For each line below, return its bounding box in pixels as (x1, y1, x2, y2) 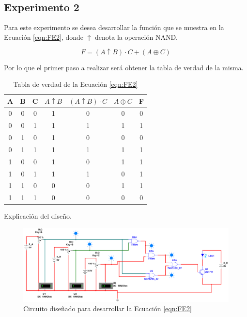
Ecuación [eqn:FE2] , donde (4, 32, 83, 42)
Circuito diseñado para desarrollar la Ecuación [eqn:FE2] (23, 303, 192, 314)
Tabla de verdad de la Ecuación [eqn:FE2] (13, 79, 138, 89)
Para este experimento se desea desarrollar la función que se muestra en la (4, 22, 224, 32)
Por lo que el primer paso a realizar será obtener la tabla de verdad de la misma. (4, 63, 244, 73)
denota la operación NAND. (95, 32, 178, 42)
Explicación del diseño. (4, 211, 72, 221)
